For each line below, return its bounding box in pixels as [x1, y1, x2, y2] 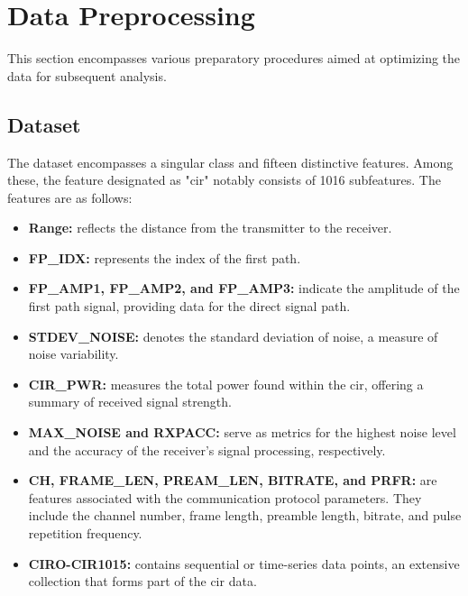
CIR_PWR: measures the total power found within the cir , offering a [28, 374, 424, 393]
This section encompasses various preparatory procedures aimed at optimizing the [7, 49, 461, 68]
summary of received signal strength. [28, 392, 232, 411]
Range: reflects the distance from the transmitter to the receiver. [28, 218, 392, 237]
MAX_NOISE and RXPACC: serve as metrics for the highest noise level [28, 423, 456, 442]
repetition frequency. [28, 524, 142, 543]
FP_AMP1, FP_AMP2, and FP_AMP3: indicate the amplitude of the [28, 279, 460, 298]
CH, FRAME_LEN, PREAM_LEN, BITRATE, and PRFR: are [28, 471, 437, 490]
